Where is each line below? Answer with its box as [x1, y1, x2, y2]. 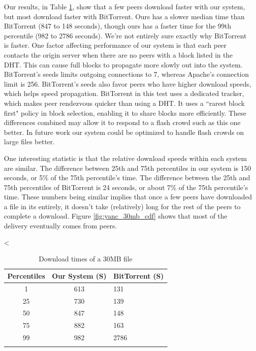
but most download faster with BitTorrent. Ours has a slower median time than [4, 11, 245, 21]
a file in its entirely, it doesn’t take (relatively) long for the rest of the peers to [4, 201, 241, 211]
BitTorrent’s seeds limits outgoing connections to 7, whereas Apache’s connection [4, 69, 249, 79]
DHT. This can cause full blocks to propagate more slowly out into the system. [4, 59, 243, 69]
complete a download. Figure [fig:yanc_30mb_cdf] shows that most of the [4, 211, 227, 221]
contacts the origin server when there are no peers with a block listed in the [4, 49, 233, 60]
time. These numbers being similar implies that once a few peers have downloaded [4, 191, 252, 202]
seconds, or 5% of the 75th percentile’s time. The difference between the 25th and [4, 172, 251, 183]
